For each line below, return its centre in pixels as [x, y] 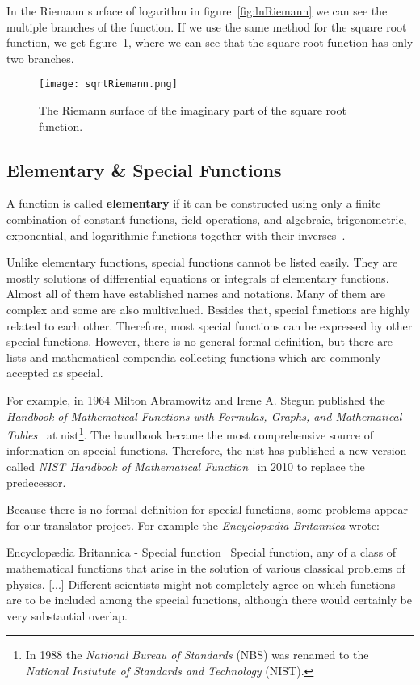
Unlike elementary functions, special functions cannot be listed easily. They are [202, 262]
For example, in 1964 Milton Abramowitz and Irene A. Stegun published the [196, 399]
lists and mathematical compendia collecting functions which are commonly [194, 357]
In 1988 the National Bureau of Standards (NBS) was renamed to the [197, 655]
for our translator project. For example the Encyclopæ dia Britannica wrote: [193, 525]
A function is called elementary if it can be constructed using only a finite [194, 203]
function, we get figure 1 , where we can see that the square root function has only [210, 42]
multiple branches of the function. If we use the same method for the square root [207, 26]
